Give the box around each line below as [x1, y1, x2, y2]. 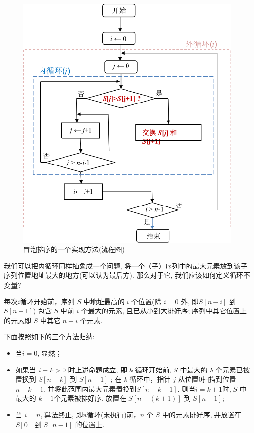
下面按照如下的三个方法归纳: [4, 331, 95, 342]
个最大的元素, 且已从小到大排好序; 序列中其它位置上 [81, 306, 247, 316]
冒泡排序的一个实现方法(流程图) [23, 244, 125, 254]
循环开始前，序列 [20, 296, 75, 306]
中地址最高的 [83, 296, 125, 306]
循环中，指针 [129, 374, 171, 384]
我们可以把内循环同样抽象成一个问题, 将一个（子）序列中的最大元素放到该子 [4, 260, 248, 270]
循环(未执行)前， [86, 410, 140, 420]
